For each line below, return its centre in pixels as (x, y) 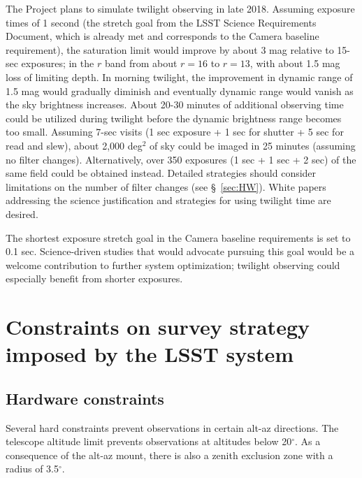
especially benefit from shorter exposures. (94, 278)
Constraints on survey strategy (158, 327)
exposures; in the (58, 63)
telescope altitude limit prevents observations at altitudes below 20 (149, 441)
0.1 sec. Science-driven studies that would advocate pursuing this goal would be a (180, 251)
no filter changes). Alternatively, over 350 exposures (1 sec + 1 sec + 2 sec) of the (181, 159)
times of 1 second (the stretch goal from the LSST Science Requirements (161, 22)
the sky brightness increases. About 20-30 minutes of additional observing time (175, 104)
